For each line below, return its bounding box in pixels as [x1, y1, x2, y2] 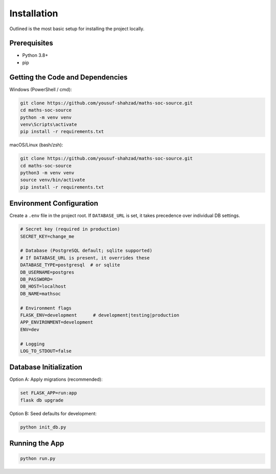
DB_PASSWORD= [20, 276, 53, 283]
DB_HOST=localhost [20, 284, 66, 289]
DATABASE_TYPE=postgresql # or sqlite [20, 262, 120, 268]
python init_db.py [20, 424, 66, 430]
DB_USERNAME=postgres [20, 269, 75, 275]
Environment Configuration [9, 199, 98, 208]
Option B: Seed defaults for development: [9, 410, 97, 417]
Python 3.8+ [22, 52, 49, 58]
